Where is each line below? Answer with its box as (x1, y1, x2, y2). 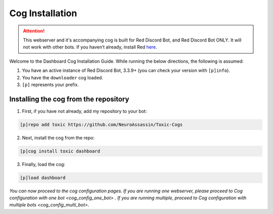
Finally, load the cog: (22, 161, 66, 167)
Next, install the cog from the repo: (22, 135, 95, 141)
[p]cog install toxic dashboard (20, 148, 101, 154)
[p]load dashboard (20, 175, 66, 181)
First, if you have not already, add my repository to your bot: (22, 108, 147, 114)
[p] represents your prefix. (22, 81, 79, 88)
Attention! (23, 28, 45, 34)
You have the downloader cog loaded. (22, 74, 103, 80)
